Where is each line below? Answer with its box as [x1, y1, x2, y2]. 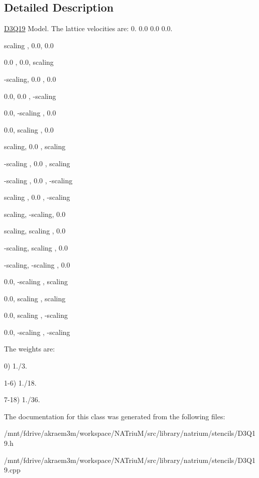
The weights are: [4, 343, 55, 354]
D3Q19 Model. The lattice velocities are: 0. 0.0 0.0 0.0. [4, 23, 173, 34]
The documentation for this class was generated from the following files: [4, 411, 225, 421]
